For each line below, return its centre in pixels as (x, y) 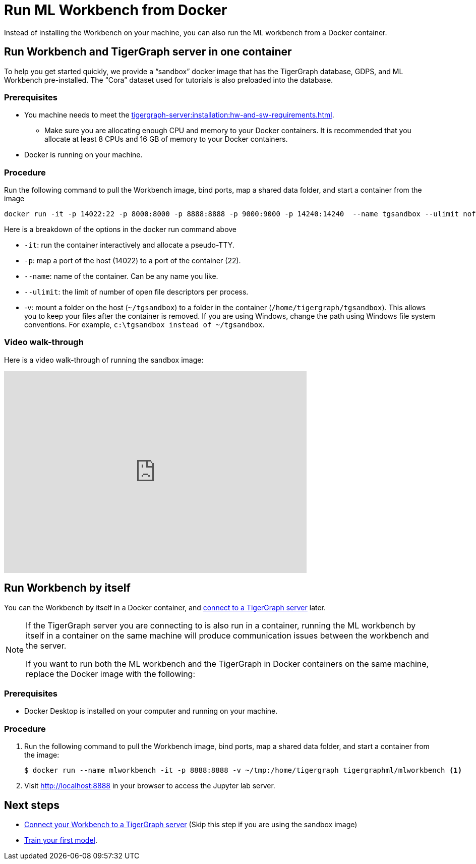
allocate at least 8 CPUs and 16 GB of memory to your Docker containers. (166, 139)
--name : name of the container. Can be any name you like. (121, 276)
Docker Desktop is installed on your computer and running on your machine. (151, 711)
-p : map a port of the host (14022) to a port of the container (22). (133, 261)
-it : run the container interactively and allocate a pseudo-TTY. (129, 245)
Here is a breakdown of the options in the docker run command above (121, 229)
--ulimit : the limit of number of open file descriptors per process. (136, 292)
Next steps (32, 805)
